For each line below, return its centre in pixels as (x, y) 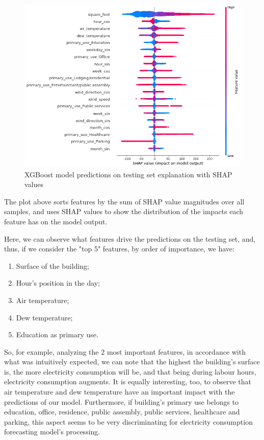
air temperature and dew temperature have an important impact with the (120, 392)
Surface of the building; (52, 265)
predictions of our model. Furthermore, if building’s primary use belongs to (122, 401)
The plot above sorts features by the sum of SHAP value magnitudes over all (124, 201)
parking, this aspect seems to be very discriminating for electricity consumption (128, 421)
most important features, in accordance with (176, 351)
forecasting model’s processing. (52, 432)
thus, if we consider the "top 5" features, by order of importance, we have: (119, 249)
